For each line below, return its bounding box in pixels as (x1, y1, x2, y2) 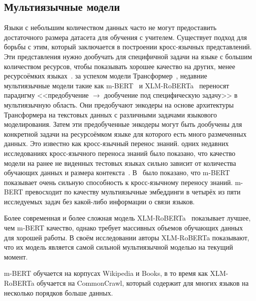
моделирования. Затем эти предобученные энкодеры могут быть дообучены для (4, 119, 242, 129)
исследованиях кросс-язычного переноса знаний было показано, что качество (4, 148, 235, 158)
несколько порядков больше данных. (4, 287, 113, 298)
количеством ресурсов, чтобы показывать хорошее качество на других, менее (4, 61, 235, 71)
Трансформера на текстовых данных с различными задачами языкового (4, 109, 217, 119)
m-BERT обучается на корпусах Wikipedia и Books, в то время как (4, 268, 208, 278)
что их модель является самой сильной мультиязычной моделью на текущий (4, 242, 233, 252)
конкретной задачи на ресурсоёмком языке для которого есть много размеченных (4, 128, 247, 139)
